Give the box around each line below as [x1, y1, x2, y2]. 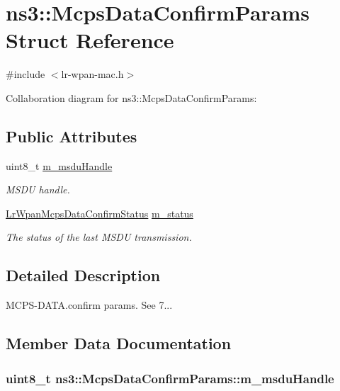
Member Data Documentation [6, 332, 232, 354]
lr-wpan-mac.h [61, 67, 124, 81]
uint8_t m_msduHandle [6, 158, 113, 173]
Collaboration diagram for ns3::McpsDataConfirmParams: [6, 90, 257, 105]
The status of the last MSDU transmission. [6, 229, 192, 244]
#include [6, 67, 45, 81]
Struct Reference [6, 25, 174, 55]
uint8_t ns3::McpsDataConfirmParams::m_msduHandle [6, 369, 334, 387]
